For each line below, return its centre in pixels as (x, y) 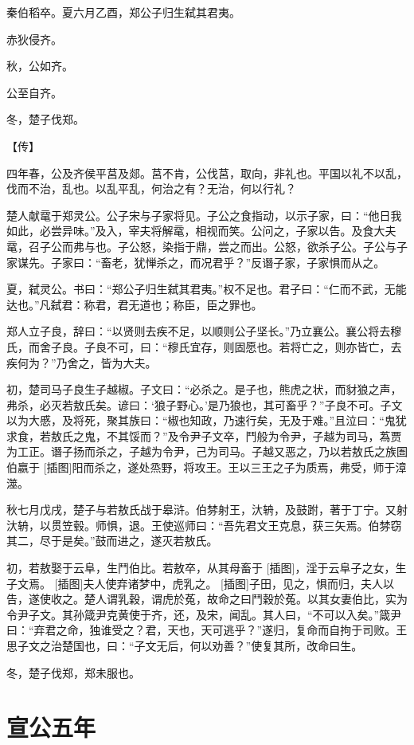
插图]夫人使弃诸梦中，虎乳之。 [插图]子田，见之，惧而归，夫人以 (226, 583)
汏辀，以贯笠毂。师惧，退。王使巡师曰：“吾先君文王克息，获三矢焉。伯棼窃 (204, 525)
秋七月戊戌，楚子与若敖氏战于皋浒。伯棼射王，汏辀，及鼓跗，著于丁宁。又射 (207, 510)
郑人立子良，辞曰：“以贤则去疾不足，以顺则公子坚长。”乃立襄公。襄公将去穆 (204, 331)
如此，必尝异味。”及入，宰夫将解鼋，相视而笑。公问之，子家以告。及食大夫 (201, 231)
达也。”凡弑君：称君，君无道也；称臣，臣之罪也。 (135, 304)
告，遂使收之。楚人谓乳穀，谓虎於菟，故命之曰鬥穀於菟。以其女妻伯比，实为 (207, 599)
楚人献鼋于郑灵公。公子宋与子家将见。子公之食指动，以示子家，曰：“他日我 (204, 215)
